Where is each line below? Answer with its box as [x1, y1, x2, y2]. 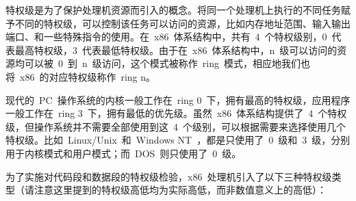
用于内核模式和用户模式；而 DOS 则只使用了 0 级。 [5, 146, 242, 160]
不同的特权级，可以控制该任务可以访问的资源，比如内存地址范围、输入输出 [14, 16, 351, 30]
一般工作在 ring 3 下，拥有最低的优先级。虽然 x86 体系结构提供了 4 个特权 [5, 106, 347, 120]
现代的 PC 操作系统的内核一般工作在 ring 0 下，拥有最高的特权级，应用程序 [5, 92, 351, 107]
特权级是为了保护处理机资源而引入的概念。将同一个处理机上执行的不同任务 [5, 3, 341, 16]
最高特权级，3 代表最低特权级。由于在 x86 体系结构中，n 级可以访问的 [14, 42, 338, 57]
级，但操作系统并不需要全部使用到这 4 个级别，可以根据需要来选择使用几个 [5, 119, 346, 133]
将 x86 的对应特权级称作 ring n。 [5, 69, 156, 83]
